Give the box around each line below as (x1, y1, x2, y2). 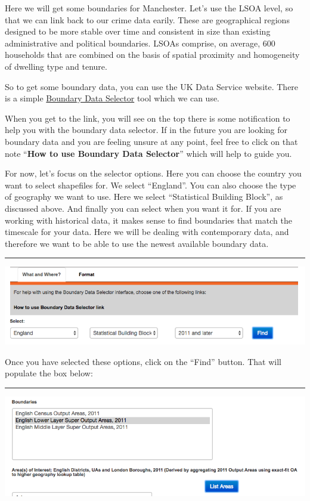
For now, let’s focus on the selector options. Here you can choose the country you (5, 167, 302, 180)
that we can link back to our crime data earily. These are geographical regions (5, 13, 290, 26)
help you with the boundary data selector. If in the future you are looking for (5, 123, 287, 136)
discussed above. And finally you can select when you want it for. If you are (5, 202, 281, 214)
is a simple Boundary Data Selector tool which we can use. (5, 92, 220, 104)
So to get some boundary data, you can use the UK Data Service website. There (5, 80, 299, 92)
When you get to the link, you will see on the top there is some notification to (5, 112, 290, 124)
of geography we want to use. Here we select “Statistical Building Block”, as (5, 190, 283, 203)
